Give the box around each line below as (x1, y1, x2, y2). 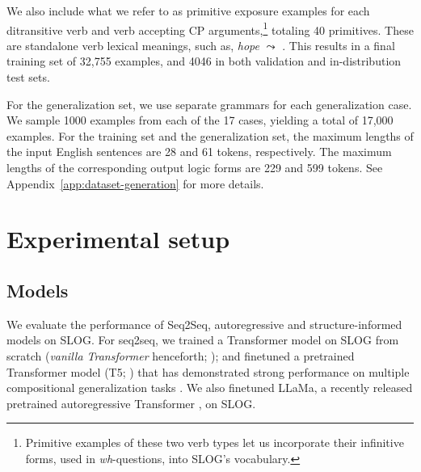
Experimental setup (6, 222, 230, 255)
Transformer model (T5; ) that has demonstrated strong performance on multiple (6, 363, 410, 380)
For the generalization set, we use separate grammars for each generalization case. (6, 95, 412, 112)
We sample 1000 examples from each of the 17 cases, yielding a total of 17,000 (6, 112, 394, 129)
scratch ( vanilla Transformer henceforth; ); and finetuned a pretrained (6, 347, 355, 364)
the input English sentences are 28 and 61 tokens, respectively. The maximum (6, 143, 392, 160)
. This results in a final (282, 36, 395, 53)
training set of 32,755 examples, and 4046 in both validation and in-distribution (6, 53, 402, 70)
